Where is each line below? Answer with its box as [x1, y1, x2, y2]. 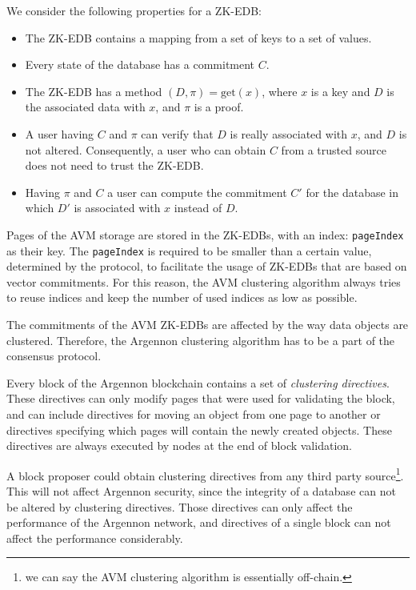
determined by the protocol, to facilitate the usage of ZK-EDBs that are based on [6, 258, 407, 275]
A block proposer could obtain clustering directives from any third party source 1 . [6, 464, 404, 484]
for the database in [306, 183, 399, 200]
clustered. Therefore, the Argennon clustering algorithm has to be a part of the [6, 331, 395, 348]
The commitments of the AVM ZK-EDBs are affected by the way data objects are [6, 316, 409, 333]
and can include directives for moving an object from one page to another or [6, 406, 381, 422]
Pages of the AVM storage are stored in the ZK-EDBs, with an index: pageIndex [6, 226, 404, 243]
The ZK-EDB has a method [25, 82, 162, 99]
